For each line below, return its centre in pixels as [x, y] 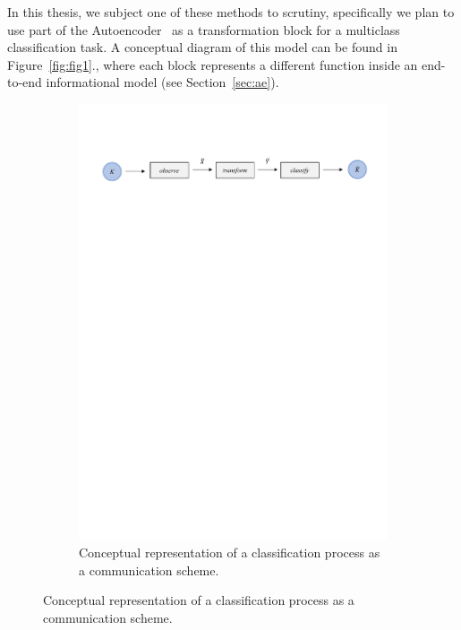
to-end [25, 82]
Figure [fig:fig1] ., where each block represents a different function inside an [213, 64]
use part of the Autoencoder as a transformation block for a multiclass [204, 29]
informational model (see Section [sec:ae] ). [162, 82]
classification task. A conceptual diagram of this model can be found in [202, 47]
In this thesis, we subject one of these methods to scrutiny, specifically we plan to [231, 12]
